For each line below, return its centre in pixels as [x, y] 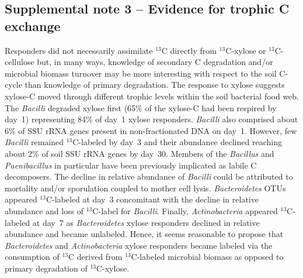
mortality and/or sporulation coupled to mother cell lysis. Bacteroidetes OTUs [145, 188]
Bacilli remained [34, 142]
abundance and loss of [44, 210]
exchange [33, 25]
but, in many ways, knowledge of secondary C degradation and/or [155, 62]
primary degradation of [46, 268]
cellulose [20, 62]
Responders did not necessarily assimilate [79, 50]
